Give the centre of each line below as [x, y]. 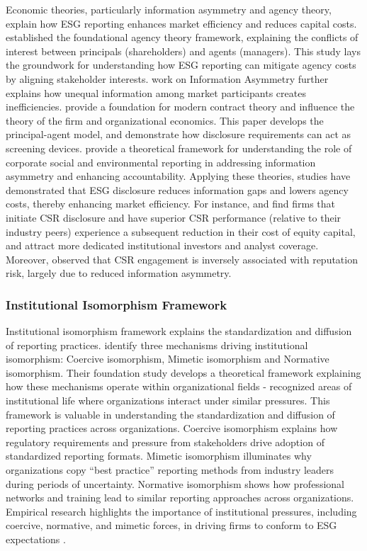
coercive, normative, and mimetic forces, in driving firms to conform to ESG [171, 525]
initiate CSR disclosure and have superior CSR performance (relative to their [174, 217]
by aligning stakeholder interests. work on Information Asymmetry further [167, 78]
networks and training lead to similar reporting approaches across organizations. [180, 498]
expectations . [36, 539]
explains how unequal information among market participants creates [156, 92]
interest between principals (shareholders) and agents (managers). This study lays [183, 51]
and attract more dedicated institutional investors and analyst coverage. [162, 245]
